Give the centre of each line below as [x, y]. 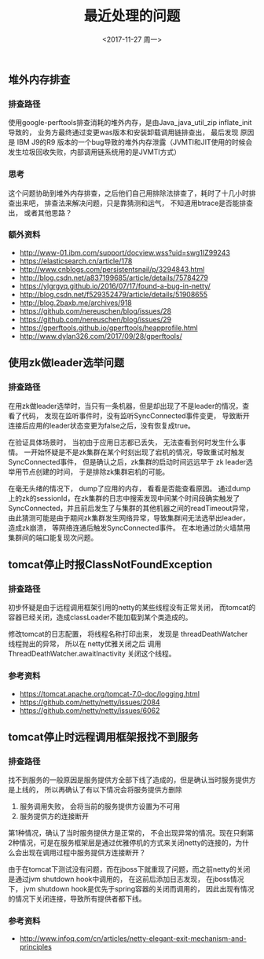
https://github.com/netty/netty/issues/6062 [90, 710]
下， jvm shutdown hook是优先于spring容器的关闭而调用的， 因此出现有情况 [131, 889]
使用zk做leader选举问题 [66, 363]
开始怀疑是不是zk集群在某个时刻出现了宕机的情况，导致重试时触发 [137, 452]
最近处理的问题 [132, 16]
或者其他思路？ [48, 212]
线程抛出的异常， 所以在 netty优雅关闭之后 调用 [85, 644]
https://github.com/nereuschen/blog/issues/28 [95, 310]
